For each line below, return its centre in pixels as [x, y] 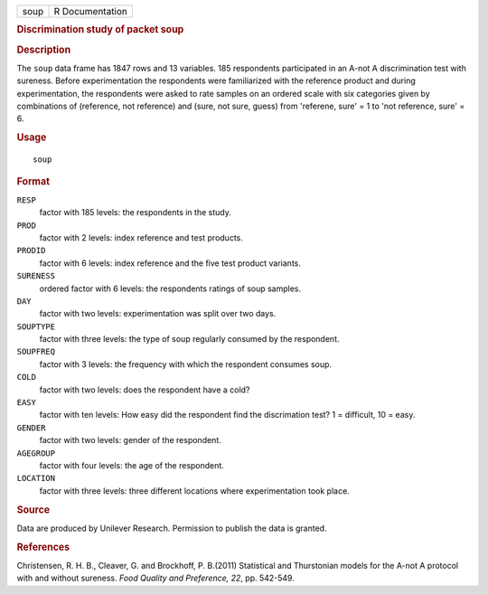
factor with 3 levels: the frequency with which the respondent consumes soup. [186, 364]
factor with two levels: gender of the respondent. [130, 440]
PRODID [31, 250]
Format [33, 181]
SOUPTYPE [36, 326]
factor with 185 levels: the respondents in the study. [136, 212]
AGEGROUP [36, 453]
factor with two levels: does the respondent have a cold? [145, 390]
